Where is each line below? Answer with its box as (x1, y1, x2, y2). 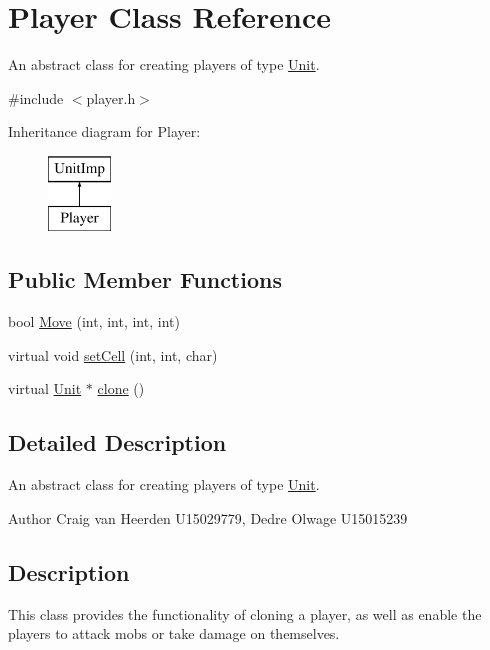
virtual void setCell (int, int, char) (8, 344, 218, 365)
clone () (97, 378, 145, 399)
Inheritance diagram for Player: (8, 121, 201, 142)
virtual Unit (8, 378, 82, 399)
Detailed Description (8, 427, 227, 458)
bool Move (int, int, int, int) (8, 311, 180, 332)
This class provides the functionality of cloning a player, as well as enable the (8, 603, 482, 624)
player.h (86, 87, 136, 108)
